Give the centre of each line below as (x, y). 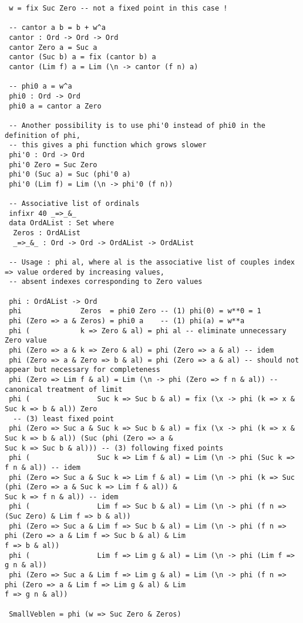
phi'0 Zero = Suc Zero (53, 165)
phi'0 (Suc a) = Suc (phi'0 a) (70, 175)
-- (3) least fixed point (64, 419)
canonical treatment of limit (64, 389)
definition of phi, (43, 135)
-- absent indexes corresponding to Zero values (106, 282)
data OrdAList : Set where (62, 223)
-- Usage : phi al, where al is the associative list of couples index (152, 263)
